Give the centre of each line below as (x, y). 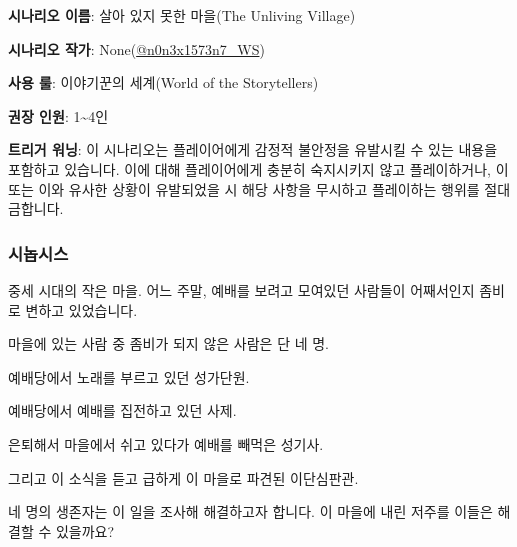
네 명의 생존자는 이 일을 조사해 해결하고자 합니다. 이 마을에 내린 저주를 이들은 (250, 511)
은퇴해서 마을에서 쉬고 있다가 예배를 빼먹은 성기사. (166, 443)
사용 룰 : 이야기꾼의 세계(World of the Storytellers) (163, 82)
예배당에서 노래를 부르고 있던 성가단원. (129, 376)
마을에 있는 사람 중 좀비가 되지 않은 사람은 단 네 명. (168, 343)
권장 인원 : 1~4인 (58, 115)
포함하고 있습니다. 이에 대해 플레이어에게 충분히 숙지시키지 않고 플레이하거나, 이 (258, 168)
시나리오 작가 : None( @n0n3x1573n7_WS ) (136, 48)
